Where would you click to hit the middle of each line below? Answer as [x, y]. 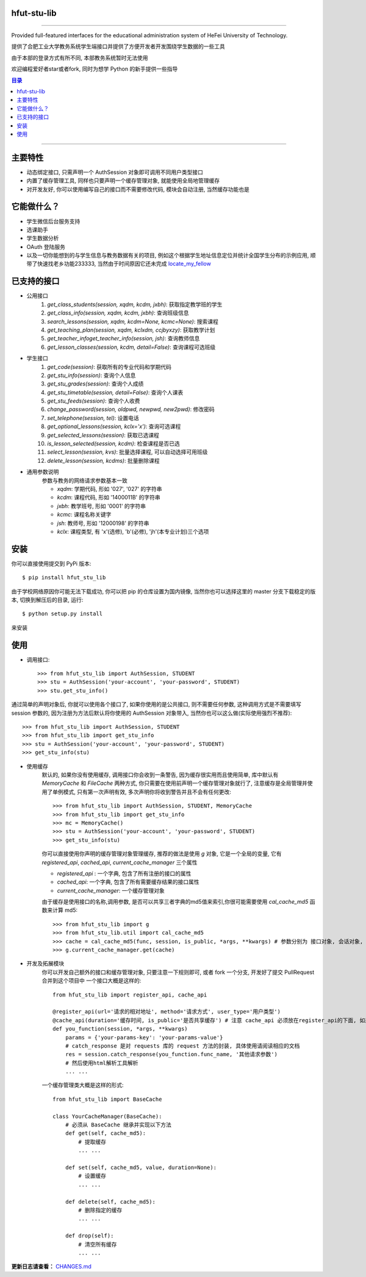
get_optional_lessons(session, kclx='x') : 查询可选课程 [114, 426]
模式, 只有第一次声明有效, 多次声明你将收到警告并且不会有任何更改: [147, 792]
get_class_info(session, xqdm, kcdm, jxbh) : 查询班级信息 [118, 313]
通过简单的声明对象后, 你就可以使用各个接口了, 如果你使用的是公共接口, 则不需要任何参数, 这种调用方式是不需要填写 [156, 704]
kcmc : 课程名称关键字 [84, 515]
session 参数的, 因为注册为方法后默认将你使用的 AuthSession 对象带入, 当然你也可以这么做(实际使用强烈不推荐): [152, 713]
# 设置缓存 [92, 1176]
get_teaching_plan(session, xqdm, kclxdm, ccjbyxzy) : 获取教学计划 [131, 330]
